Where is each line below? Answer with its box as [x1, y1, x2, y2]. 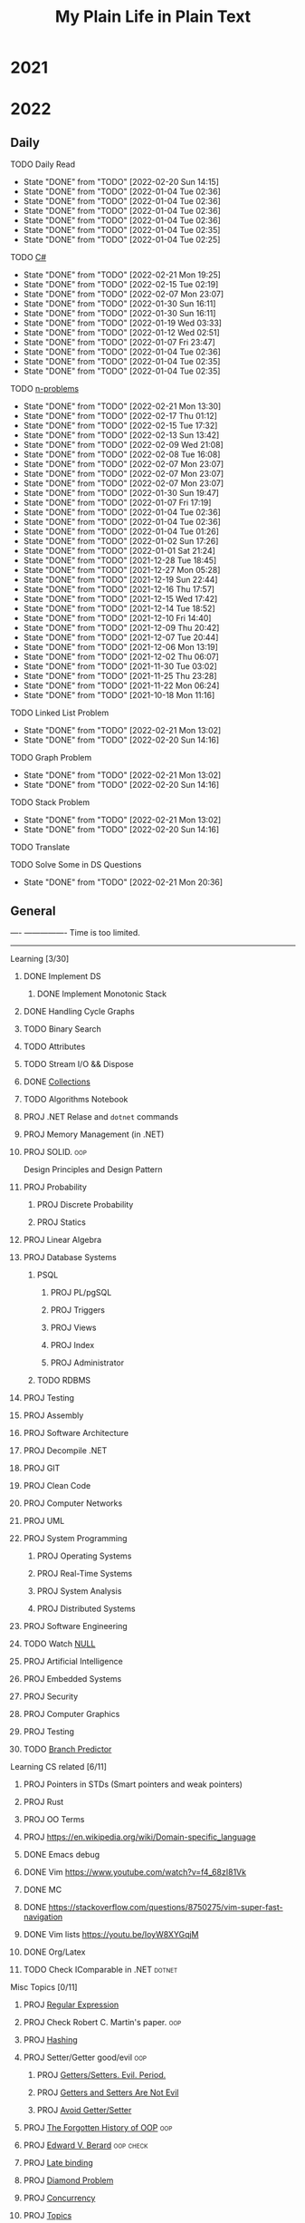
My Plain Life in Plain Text [54, 6, 252, 27]
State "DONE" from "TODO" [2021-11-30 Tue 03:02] [23, 661, 218, 672]
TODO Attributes [23, 1041, 86, 1052]
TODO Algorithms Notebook [23, 1094, 129, 1104]
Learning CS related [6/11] [10, 1762, 108, 1772]
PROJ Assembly [23, 1410, 84, 1421]
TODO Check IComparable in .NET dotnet [23, 1965, 178, 1975]
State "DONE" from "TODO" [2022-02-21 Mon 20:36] [23, 877, 224, 888]
